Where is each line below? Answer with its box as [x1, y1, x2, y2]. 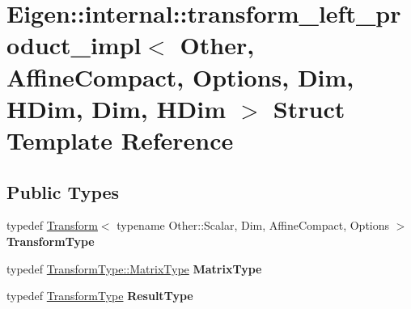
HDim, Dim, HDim [6, 91, 227, 125]
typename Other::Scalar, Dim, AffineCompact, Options [117, 217, 390, 234]
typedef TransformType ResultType [6, 287, 193, 304]
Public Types [6, 179, 120, 204]
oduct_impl [6, 28, 142, 61]
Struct [273, 91, 345, 125]
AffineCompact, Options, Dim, [6, 60, 354, 93]
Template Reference [6, 123, 234, 156]
